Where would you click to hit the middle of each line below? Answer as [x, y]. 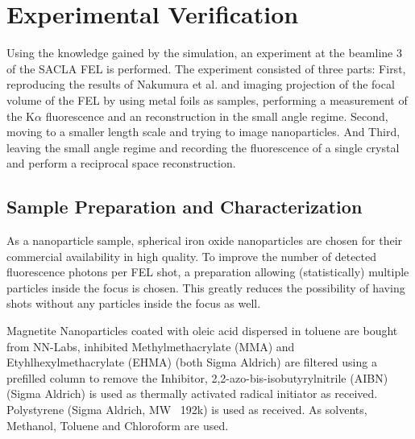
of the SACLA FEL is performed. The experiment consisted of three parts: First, [206, 68]
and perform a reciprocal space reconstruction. [121, 163]
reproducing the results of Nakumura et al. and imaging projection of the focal [201, 84]
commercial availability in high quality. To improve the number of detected [192, 256]
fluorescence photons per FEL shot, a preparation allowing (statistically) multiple [208, 272]
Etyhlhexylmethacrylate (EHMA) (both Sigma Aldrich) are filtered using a [192, 362]
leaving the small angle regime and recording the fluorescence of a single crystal [203, 147]
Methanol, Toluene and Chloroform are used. [118, 425]
